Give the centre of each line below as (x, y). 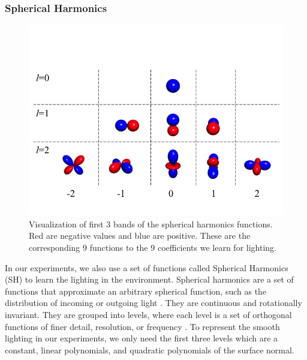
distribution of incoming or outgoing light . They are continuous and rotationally (153, 303)
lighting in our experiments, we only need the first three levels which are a (142, 338)
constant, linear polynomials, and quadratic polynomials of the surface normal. (150, 349)
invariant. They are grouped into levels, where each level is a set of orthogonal (148, 314)
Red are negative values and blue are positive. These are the (140, 235)
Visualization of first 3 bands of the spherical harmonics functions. (151, 223)
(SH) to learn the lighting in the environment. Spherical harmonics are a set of (149, 279)
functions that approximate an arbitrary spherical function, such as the (136, 291)
